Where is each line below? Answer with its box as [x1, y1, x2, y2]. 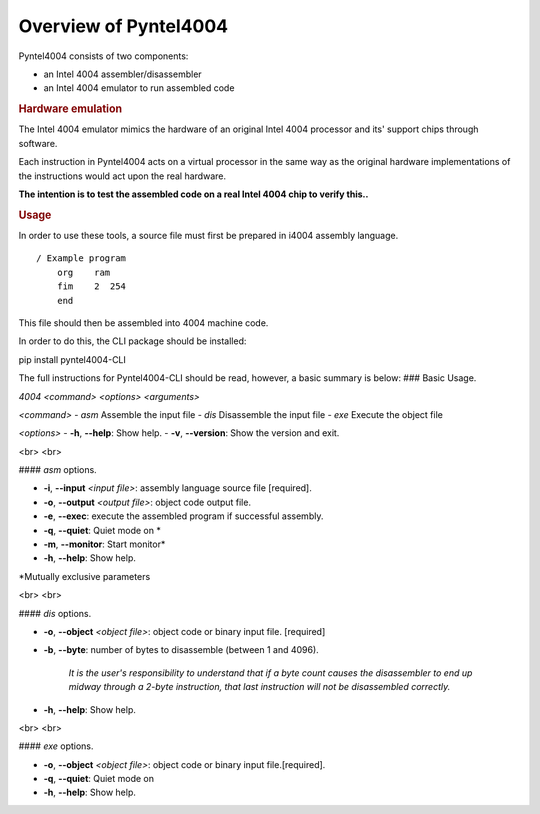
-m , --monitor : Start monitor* [43, 538, 166, 550]
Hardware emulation [18, 102, 123, 116]
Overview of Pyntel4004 [18, 15, 229, 37]
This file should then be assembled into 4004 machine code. [18, 316, 269, 329]
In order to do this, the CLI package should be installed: [18, 335, 247, 347]
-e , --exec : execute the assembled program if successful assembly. [43, 510, 324, 522]
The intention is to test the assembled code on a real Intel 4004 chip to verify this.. [18, 188, 369, 200]
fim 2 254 [56, 281, 127, 292]
